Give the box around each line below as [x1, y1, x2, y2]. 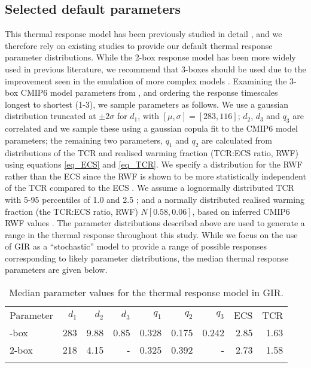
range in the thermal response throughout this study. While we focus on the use [5, 228, 298, 241]
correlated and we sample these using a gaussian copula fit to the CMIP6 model [5, 122, 298, 135]
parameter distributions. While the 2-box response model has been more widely [5, 51, 296, 63]
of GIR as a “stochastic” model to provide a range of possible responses [5, 240, 267, 253]
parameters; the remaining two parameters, [5, 133, 163, 146]
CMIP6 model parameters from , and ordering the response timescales [20, 86, 278, 99]
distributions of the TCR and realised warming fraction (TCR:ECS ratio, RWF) [5, 146, 299, 159]
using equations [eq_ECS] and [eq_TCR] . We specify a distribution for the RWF [5, 158, 303, 171]
